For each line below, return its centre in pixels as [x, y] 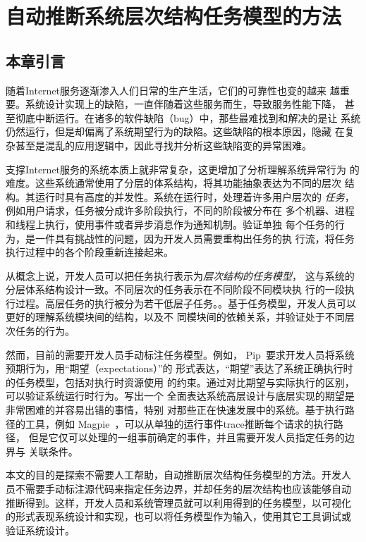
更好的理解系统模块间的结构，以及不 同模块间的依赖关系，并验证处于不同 [175, 317]
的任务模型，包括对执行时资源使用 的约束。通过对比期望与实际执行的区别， [180, 382]
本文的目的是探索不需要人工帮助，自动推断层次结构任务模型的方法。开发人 [178, 475]
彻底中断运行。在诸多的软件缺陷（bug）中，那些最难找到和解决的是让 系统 [188, 117]
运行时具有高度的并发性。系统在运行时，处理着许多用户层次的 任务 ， [195, 196]
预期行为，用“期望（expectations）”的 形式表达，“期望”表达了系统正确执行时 [179, 368]
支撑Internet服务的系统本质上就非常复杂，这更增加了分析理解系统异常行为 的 [183, 169]
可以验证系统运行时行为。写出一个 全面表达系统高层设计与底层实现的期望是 [180, 396]
